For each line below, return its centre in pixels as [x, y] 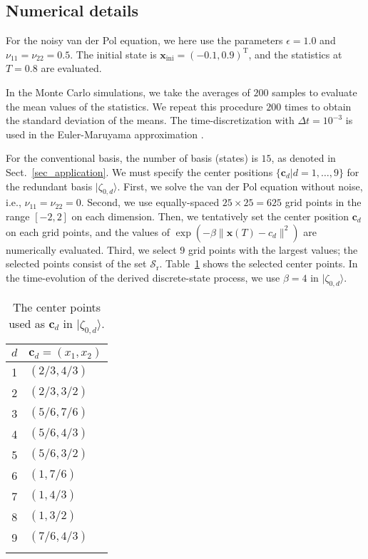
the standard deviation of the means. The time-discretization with [150, 120]
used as [27, 323]
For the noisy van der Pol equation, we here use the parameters [144, 40]
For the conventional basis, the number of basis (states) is [132, 158]
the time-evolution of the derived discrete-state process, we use [143, 277]
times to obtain [318, 106]
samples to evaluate [315, 92]
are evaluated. [71, 68]
